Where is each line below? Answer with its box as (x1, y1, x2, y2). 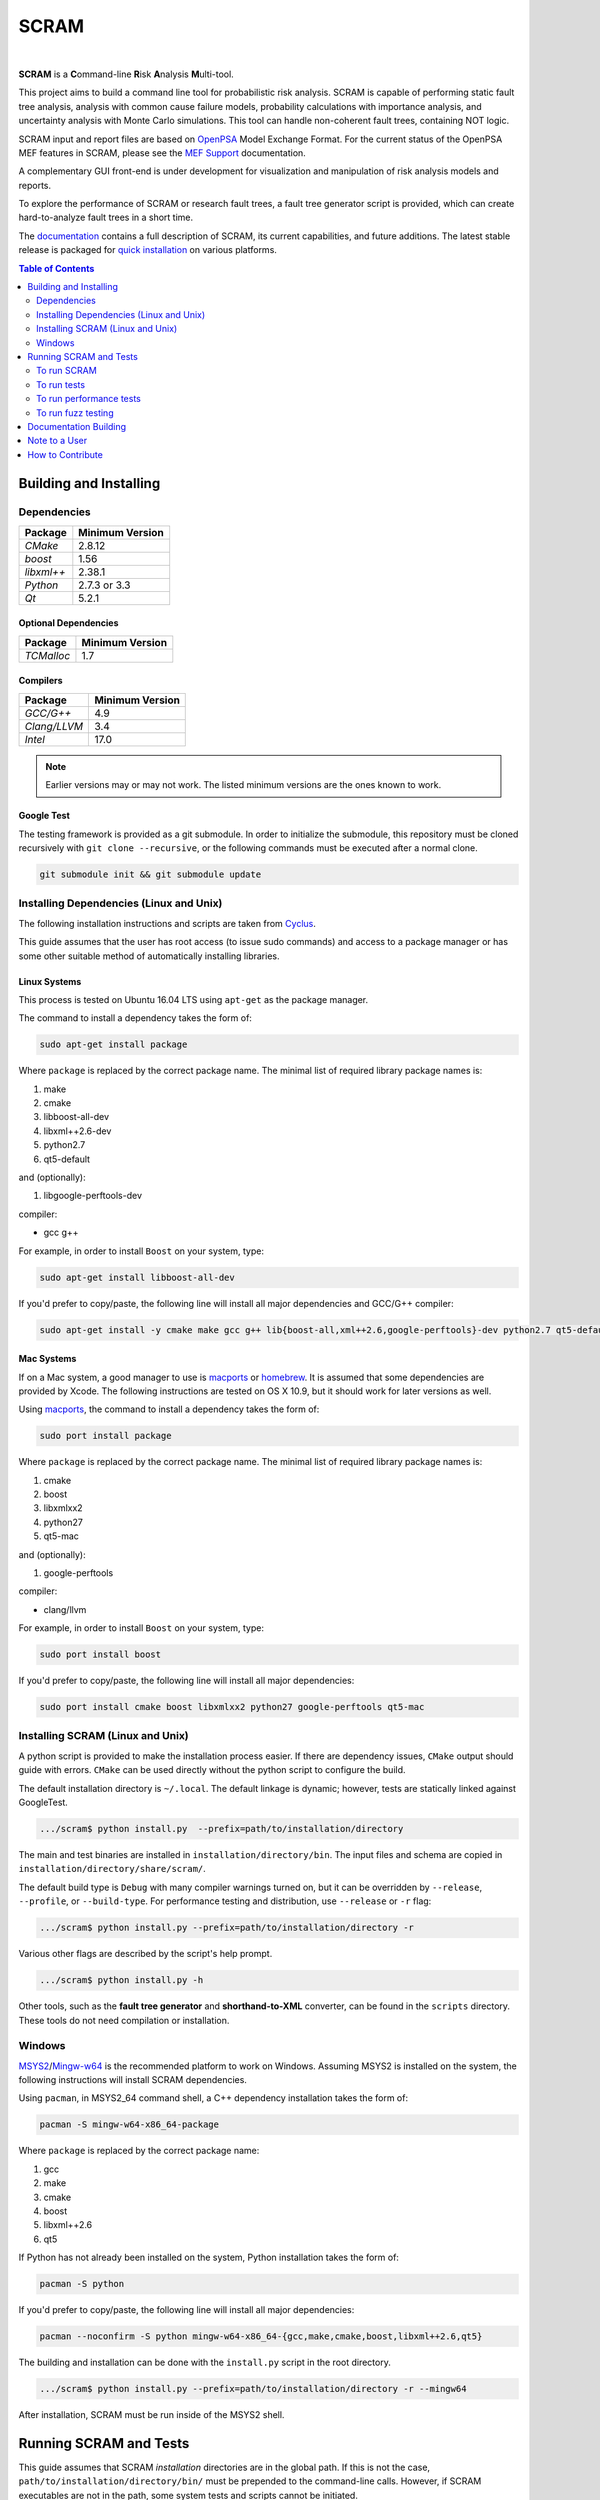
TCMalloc (24, 648, 71, 662)
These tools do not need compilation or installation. (18, 2014, 230, 2026)
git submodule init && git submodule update (39, 869, 262, 880)
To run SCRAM (36, 365, 97, 377)
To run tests (36, 378, 85, 390)
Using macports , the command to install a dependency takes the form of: (18, 1403, 320, 1415)
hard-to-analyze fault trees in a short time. (18, 211, 194, 224)
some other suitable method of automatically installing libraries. (18, 950, 280, 962)
